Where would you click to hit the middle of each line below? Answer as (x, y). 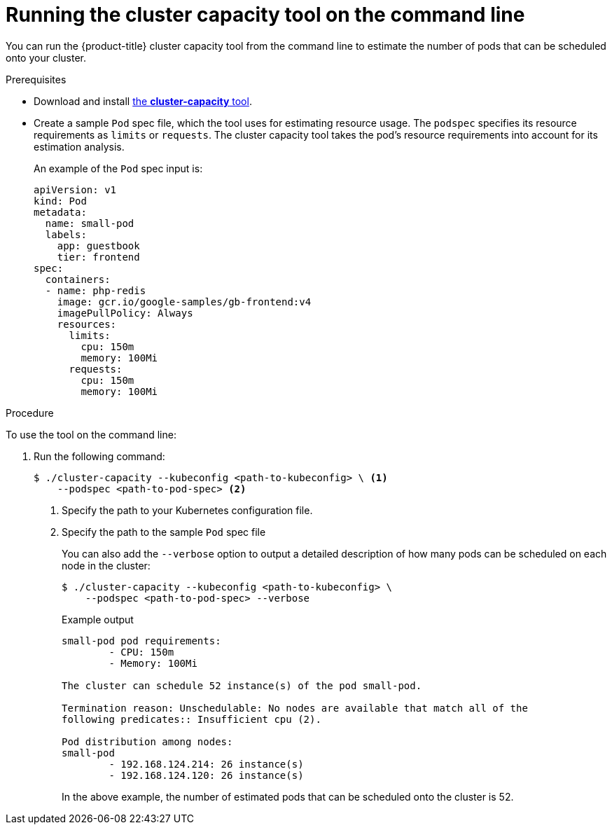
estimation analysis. (79, 146)
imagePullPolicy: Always (125, 313)
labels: (66, 234)
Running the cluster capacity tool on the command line (265, 15)
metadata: (60, 212)
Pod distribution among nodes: (147, 741)
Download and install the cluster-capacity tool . (143, 101)
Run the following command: (99, 456)
